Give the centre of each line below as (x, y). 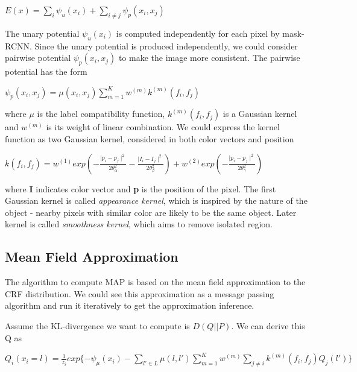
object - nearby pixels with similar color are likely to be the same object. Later (151, 212)
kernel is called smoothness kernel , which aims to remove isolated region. (139, 224)
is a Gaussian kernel (260, 114)
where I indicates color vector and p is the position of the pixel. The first (141, 188)
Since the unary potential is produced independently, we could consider (166, 46)
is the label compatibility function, (101, 114)
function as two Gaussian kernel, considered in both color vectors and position (150, 138)
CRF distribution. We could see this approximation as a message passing (140, 293)
